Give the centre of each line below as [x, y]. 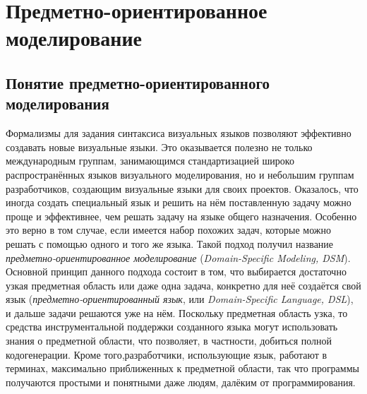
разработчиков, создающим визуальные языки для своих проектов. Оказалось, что [182, 188]
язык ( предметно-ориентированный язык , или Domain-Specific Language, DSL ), [180, 299]
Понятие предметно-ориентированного [138, 82]
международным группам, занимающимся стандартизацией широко [150, 161]
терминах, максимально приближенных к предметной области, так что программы [182, 368]
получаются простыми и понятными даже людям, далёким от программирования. [181, 382]
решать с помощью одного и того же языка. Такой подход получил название [170, 243]
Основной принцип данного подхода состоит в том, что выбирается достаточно [176, 271]
